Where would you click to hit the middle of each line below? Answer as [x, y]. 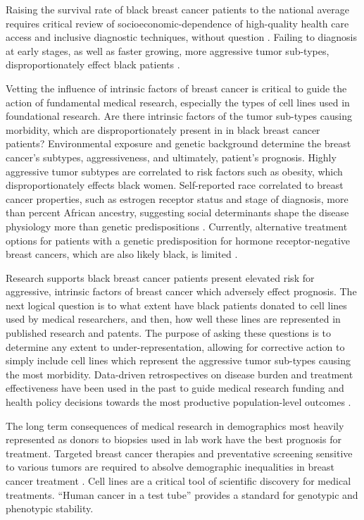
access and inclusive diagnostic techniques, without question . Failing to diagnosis [181, 37]
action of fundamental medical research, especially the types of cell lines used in [178, 102]
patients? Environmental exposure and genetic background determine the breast [178, 143]
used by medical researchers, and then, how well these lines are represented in [173, 319]
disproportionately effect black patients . [93, 64]
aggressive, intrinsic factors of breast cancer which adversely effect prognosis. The [181, 291]
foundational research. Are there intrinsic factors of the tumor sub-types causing [179, 116]
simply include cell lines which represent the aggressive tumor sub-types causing [178, 360]
